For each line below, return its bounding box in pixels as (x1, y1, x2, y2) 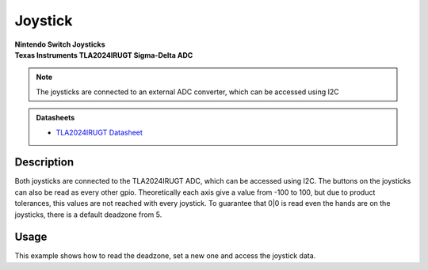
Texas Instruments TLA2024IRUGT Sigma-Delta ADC (14, 50, 193, 59)
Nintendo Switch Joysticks (14, 40, 105, 49)
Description (14, 155, 75, 169)
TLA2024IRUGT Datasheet (55, 127, 143, 137)
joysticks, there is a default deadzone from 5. (14, 210, 162, 219)
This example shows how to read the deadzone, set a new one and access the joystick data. (14, 251, 316, 260)
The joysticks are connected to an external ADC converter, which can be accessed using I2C (36, 87, 340, 97)
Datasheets (36, 113, 75, 123)
